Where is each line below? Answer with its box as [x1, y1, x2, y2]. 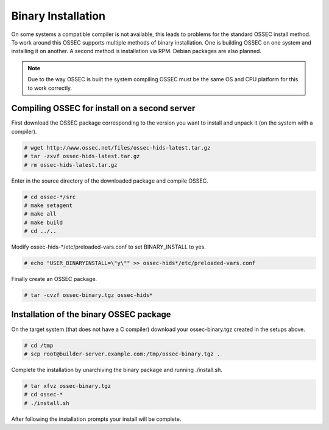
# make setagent [24, 202, 73, 209]
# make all [24, 211, 57, 217]
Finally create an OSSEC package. [11, 275, 97, 283]
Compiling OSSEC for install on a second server [11, 103, 196, 114]
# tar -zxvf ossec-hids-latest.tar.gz [24, 153, 140, 160]
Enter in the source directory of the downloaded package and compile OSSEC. [11, 177, 208, 184]
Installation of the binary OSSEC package [11, 309, 171, 320]
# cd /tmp [24, 342, 54, 349]
